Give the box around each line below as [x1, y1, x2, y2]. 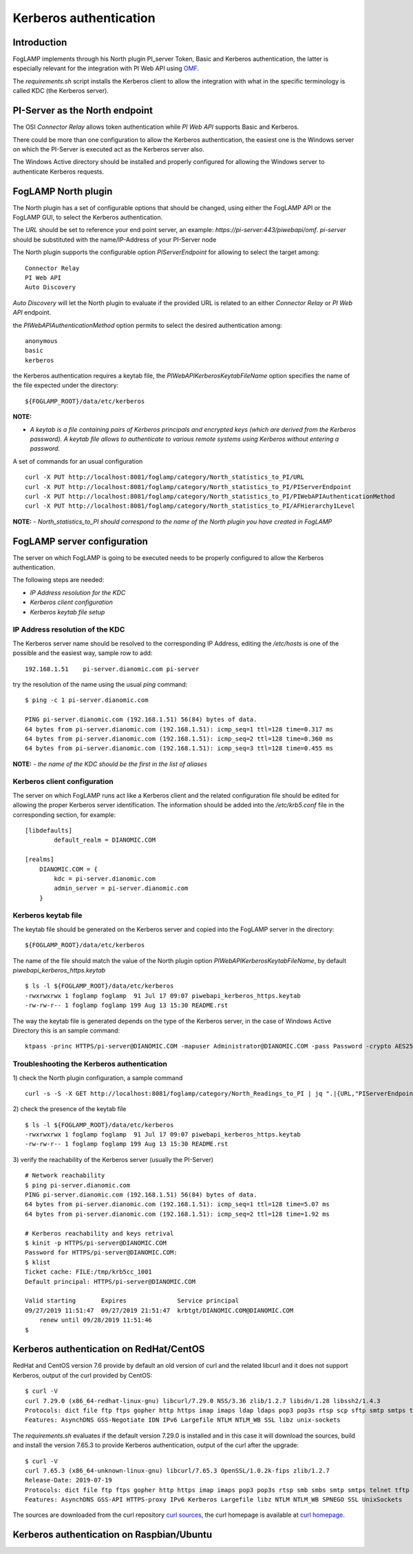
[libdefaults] [25, 827, 72, 834]
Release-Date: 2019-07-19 [25, 1476, 113, 1484]
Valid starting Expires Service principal [25, 1297, 240, 1305]
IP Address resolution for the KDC [30, 588, 126, 597]
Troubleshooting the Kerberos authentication [12, 1059, 168, 1069]
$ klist [25, 1258, 51, 1266]
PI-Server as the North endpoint [12, 105, 153, 116]
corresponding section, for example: [12, 810, 116, 819]
